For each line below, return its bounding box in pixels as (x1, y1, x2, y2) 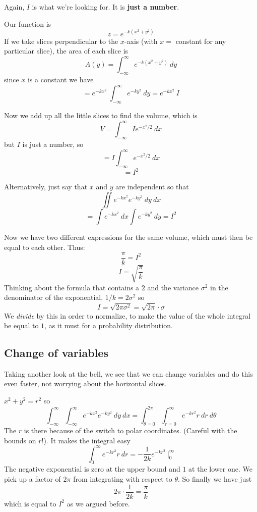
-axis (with (124, 35, 158, 46)
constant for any (175, 35, 226, 46)
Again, (4, 2, 25, 12)
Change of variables (4, 345, 108, 361)
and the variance (147, 282, 199, 292)
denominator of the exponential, (4, 292, 103, 302)
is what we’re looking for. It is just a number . (32, 2, 179, 12)
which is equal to (4, 498, 56, 508)
